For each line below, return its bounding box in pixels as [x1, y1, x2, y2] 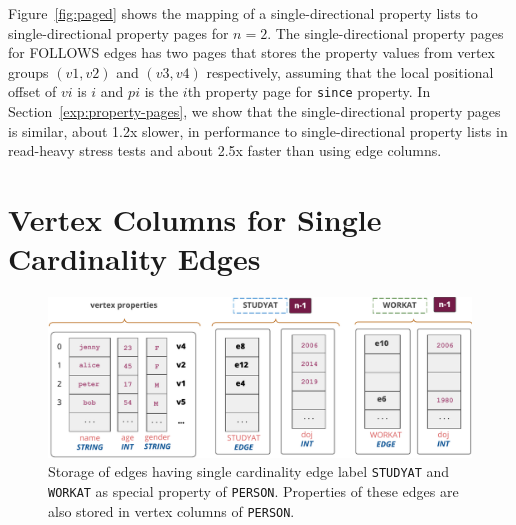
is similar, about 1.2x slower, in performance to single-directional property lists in [8, 120, 508, 141]
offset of [8, 81, 57, 102]
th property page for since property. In [187, 81, 431, 102]
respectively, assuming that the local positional [206, 61, 494, 82]
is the [144, 81, 179, 102]
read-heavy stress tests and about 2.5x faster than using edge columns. [8, 140, 442, 161]
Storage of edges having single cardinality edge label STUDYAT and [48, 461, 450, 482]
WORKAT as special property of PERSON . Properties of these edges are [48, 481, 459, 502]
